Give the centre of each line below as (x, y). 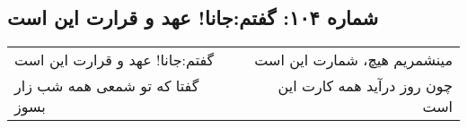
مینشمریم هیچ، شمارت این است (353, 60)
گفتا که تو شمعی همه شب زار (107, 86)
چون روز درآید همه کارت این (365, 86)
